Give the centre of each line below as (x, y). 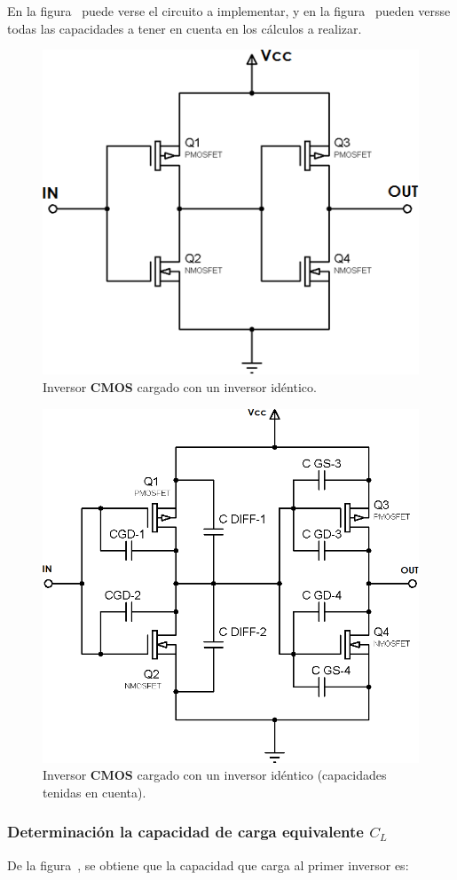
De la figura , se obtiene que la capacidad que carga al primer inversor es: (208, 864)
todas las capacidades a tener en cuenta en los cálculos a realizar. (185, 28)
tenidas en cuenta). (95, 792)
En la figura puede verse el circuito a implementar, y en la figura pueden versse (229, 11)
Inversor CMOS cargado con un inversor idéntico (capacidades (215, 775)
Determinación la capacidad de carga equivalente (185, 832)
